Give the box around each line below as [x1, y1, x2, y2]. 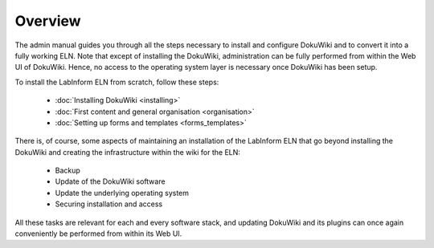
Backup [55, 165, 80, 176]
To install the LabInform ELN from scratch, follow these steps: [14, 77, 219, 87]
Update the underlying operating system [55, 188, 189, 197]
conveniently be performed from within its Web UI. [14, 229, 182, 238]
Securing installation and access [55, 199, 163, 209]
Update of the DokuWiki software [55, 177, 166, 186]
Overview [14, 12, 81, 30]
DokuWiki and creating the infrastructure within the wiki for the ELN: [14, 147, 241, 157]
